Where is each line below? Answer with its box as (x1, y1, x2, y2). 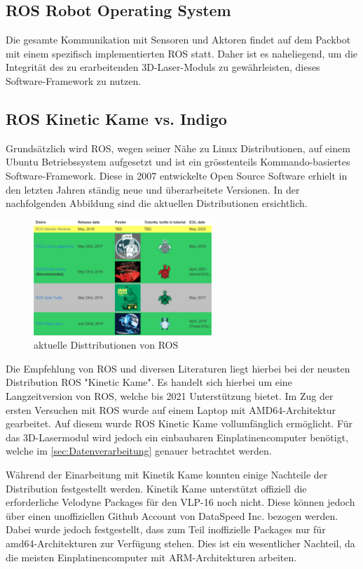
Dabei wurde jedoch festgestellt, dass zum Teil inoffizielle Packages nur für (6, 522, 326, 537)
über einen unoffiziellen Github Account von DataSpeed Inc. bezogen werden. (6, 508, 338, 523)
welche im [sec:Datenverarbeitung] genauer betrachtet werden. (6, 443, 272, 458)
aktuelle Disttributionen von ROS (34, 337, 179, 352)
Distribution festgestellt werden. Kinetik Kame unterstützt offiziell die (6, 481, 307, 495)
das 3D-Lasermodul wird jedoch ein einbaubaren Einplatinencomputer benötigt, (6, 429, 349, 444)
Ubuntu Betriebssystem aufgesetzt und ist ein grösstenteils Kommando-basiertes (6, 154, 350, 169)
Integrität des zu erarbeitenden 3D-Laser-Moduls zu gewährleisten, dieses (6, 60, 320, 74)
